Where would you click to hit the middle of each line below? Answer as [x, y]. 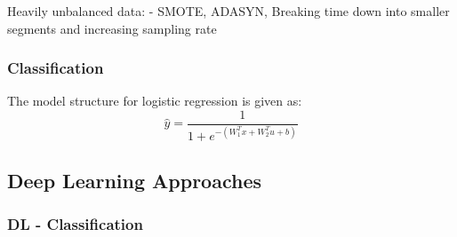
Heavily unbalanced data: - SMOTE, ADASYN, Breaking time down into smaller [228, 11]
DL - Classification [75, 224]
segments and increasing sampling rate [112, 28]
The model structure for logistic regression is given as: [155, 101]
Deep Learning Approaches [134, 180]
